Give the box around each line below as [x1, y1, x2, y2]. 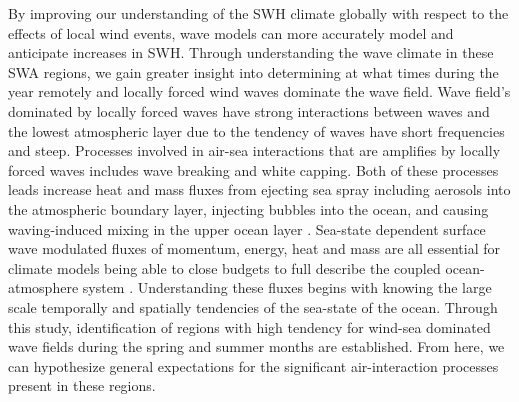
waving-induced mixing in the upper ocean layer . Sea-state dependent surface [8, 218, 486, 239]
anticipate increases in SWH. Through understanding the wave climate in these [8, 42, 494, 63]
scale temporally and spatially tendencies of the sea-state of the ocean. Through [8, 296, 498, 317]
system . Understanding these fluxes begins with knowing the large [82, 277, 492, 298]
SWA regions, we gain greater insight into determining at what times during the [8, 61, 499, 82]
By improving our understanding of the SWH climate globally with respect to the [8, 3, 509, 23]
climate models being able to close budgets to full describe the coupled [8, 257, 441, 278]
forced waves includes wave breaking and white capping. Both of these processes [8, 159, 499, 180]
